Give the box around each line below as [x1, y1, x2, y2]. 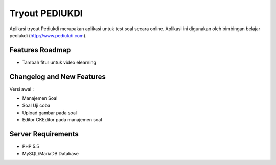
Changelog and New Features [9, 72, 106, 81]
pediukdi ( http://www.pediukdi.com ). [9, 32, 87, 38]
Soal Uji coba [22, 102, 51, 108]
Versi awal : [9, 86, 34, 92]
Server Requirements [9, 130, 79, 139]
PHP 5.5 [22, 143, 39, 150]
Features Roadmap [9, 46, 71, 54]
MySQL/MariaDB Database [22, 150, 79, 156]
